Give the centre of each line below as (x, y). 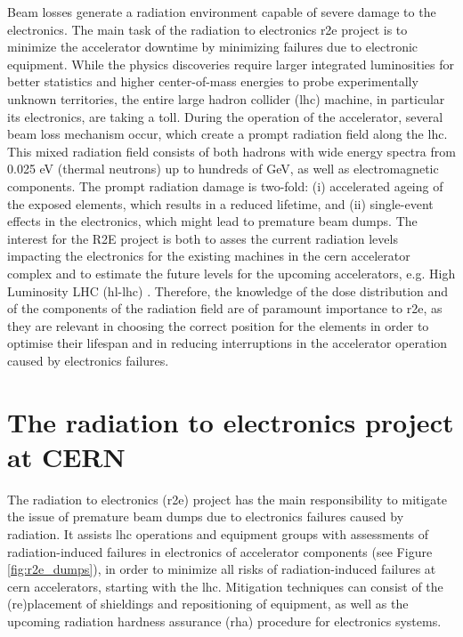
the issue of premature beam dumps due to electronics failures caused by (206, 516)
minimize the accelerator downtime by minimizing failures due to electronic (213, 47)
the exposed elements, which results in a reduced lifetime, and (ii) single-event (220, 203)
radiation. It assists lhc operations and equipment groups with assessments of (218, 533)
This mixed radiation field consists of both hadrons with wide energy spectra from (231, 151)
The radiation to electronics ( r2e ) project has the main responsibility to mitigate (227, 499)
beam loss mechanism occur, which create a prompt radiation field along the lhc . (227, 134)
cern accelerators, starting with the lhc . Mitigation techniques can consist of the (225, 586)
